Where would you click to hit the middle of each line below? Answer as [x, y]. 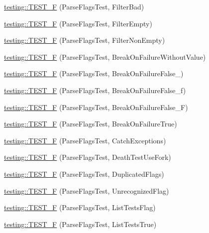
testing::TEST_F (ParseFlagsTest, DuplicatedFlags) [84, 174]
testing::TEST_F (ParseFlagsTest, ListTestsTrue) [80, 224]
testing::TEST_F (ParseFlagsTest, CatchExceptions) [85, 140]
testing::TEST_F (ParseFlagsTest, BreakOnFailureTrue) [91, 124]
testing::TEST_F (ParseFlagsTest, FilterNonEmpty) [85, 40]
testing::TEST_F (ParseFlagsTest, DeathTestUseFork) [88, 157]
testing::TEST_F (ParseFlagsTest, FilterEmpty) [78, 23]
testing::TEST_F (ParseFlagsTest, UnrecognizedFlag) [87, 190]
